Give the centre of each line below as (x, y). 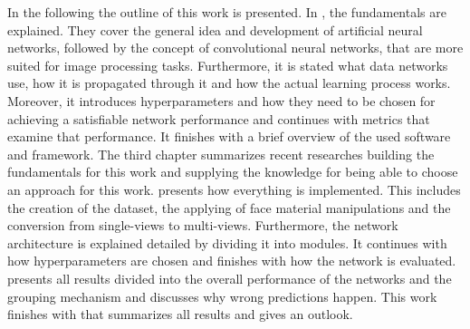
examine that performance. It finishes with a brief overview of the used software (229, 136)
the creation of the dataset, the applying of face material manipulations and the (229, 207)
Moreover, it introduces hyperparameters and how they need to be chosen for (221, 100)
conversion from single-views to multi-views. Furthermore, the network (203, 225)
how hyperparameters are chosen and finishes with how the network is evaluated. (232, 261)
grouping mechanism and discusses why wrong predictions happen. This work (222, 296)
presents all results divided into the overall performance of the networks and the (230, 278)
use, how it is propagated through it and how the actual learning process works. (229, 83)
